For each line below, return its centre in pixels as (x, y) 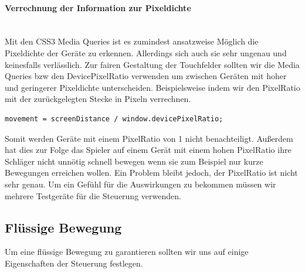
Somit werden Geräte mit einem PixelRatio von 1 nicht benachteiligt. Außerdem (149, 138)
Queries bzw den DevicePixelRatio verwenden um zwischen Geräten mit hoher (146, 76)
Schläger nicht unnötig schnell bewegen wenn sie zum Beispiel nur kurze (134, 161)
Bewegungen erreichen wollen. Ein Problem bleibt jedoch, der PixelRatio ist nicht (151, 173)
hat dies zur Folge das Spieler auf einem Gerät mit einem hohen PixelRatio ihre (148, 150)
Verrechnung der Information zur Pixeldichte (98, 7)
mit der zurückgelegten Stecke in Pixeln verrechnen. (98, 99)
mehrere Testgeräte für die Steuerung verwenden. (93, 195)
